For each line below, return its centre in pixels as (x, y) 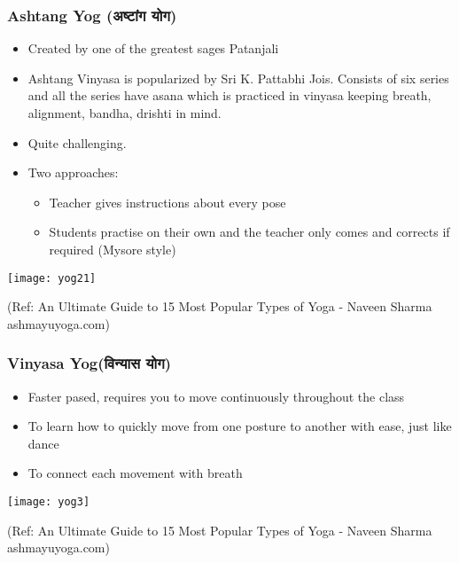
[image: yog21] (52, 278)
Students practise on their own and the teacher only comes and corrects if (249, 232)
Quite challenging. (77, 142)
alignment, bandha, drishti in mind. (124, 113)
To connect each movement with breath (135, 473)
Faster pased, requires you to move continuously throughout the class (216, 396)
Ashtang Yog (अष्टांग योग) (92, 15)
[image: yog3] (49, 502)
